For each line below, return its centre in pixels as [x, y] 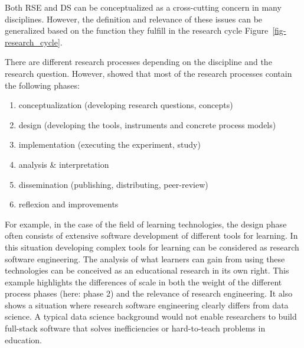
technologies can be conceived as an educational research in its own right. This [147, 270]
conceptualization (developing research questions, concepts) [126, 105]
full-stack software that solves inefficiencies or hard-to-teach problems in [135, 328]
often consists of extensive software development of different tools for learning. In [151, 235]
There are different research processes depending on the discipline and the [138, 62]
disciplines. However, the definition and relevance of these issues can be [134, 19]
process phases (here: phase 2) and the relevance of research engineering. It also [149, 293]
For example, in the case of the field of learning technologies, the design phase [146, 224]
